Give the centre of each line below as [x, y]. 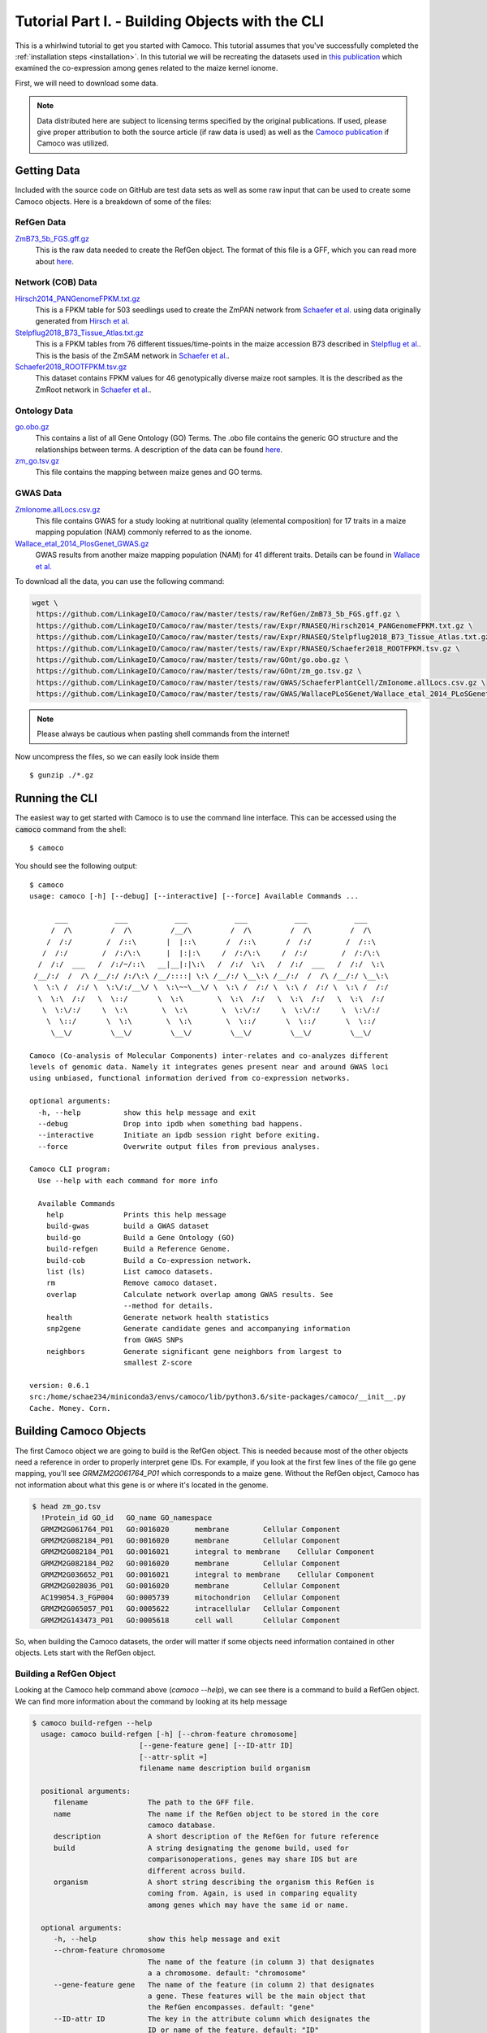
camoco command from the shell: [71, 829]
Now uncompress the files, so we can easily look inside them [117, 756]
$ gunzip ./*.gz [62, 775]
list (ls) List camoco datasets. [130, 1271]
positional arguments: [86, 1791]
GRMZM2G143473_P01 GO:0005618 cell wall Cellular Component [191, 1620]
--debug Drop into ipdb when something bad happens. [170, 1123]
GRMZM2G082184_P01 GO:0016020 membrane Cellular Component [191, 1540]
